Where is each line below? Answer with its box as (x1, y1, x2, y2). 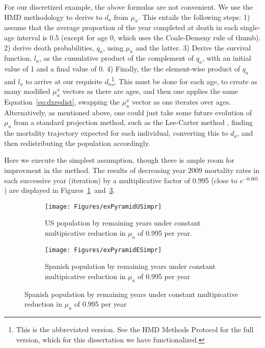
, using (102, 42, 124, 53)
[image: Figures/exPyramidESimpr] (45, 246, 162, 254)
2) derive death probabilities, (4, 42, 94, 53)
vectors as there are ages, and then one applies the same (62, 86, 238, 96)
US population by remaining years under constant (45, 217, 201, 228)
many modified (4, 86, 50, 96)
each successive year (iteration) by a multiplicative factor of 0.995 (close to (4, 175, 237, 185)
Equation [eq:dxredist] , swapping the (4, 96, 120, 107)
